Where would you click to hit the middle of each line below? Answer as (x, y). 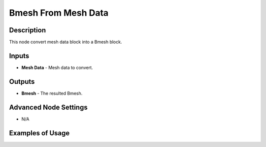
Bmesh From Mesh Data (59, 13)
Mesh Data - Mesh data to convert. (57, 67)
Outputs (22, 82)
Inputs (19, 56)
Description (28, 30)
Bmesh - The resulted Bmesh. (52, 93)
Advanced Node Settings (49, 107)
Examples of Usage (39, 133)
